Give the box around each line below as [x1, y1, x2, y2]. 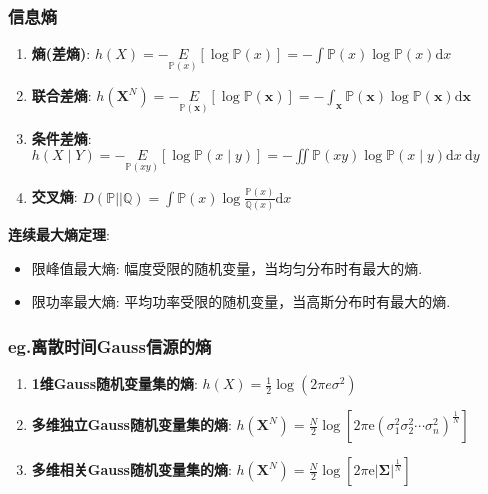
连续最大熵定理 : [8, 224, 110, 245]
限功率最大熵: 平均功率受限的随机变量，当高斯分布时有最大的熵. [31, 291, 451, 312]
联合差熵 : [31, 85, 92, 106]
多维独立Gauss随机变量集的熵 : [31, 414, 232, 435]
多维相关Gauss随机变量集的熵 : [31, 459, 232, 480]
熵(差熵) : [31, 43, 91, 64]
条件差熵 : [31, 127, 92, 148]
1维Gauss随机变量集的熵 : [31, 373, 198, 394]
